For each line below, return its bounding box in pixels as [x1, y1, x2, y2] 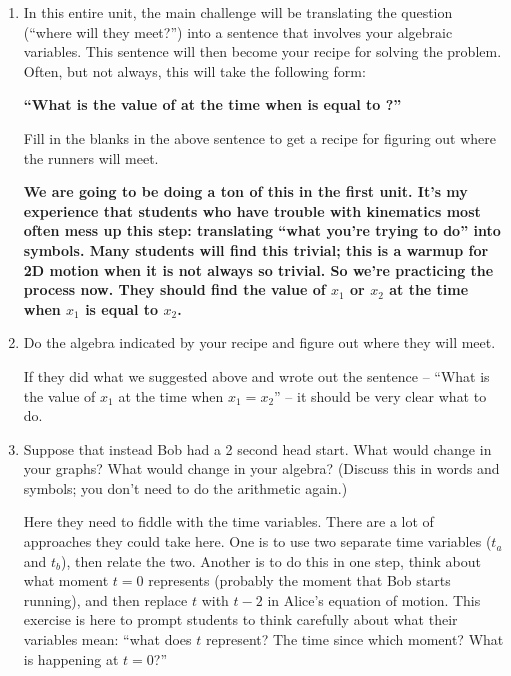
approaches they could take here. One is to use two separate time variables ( [23, 531, 492, 552]
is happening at [23, 648, 119, 669]
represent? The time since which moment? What [205, 629, 504, 650]
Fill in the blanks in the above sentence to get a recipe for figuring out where [23, 127, 497, 148]
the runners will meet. [23, 147, 159, 168]
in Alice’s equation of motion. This [267, 589, 481, 610]
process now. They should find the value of [23, 279, 326, 300]
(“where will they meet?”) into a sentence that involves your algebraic [23, 21, 453, 42]
